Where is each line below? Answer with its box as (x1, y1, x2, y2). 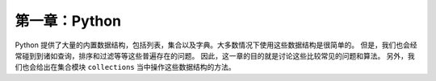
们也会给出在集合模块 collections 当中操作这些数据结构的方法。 (15, 63, 236, 72)
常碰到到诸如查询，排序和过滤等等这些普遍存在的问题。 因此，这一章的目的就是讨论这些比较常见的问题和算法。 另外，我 (15, 51, 415, 60)
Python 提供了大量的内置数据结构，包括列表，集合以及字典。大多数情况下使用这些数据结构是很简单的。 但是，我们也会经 (15, 40, 417, 50)
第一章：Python (15, 12, 121, 30)
